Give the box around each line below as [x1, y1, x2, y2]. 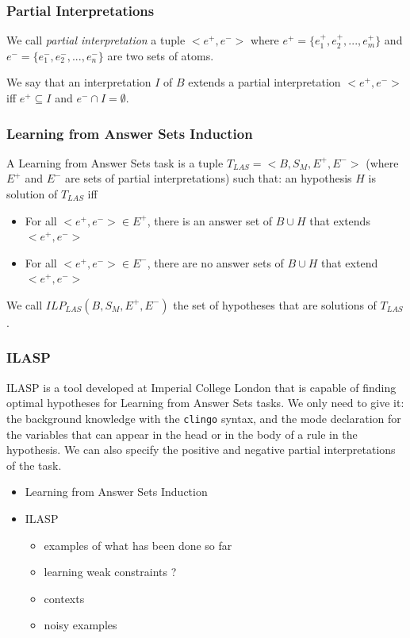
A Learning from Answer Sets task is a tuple [6, 154, 224, 171]
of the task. [6, 456, 62, 473]
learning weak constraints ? [44, 563, 177, 580]
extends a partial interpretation [188, 74, 341, 90]
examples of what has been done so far [44, 536, 232, 553]
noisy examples [44, 617, 117, 633]
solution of [6, 186, 58, 202]
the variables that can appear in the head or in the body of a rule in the [6, 425, 358, 442]
